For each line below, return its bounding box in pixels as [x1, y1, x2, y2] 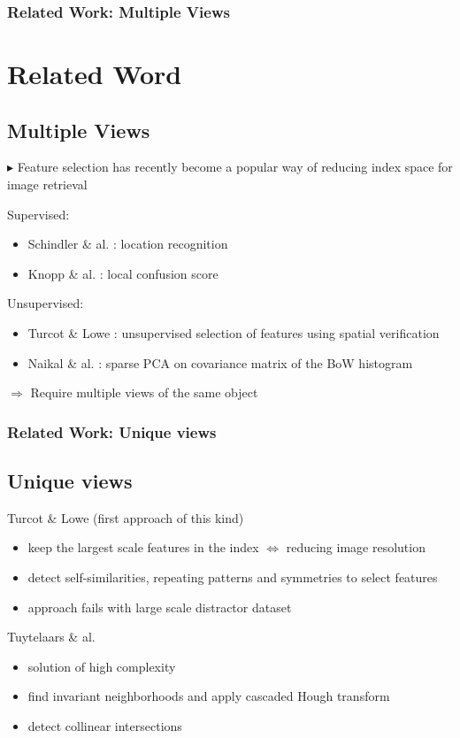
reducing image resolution [286, 538, 425, 557]
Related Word [7, 56, 182, 92]
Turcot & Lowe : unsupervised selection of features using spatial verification [27, 323, 440, 342]
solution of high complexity [27, 657, 176, 675]
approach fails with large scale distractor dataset [27, 597, 292, 616]
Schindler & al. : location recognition [27, 234, 228, 253]
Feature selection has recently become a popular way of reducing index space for [17, 158, 453, 176]
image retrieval [7, 175, 88, 194]
